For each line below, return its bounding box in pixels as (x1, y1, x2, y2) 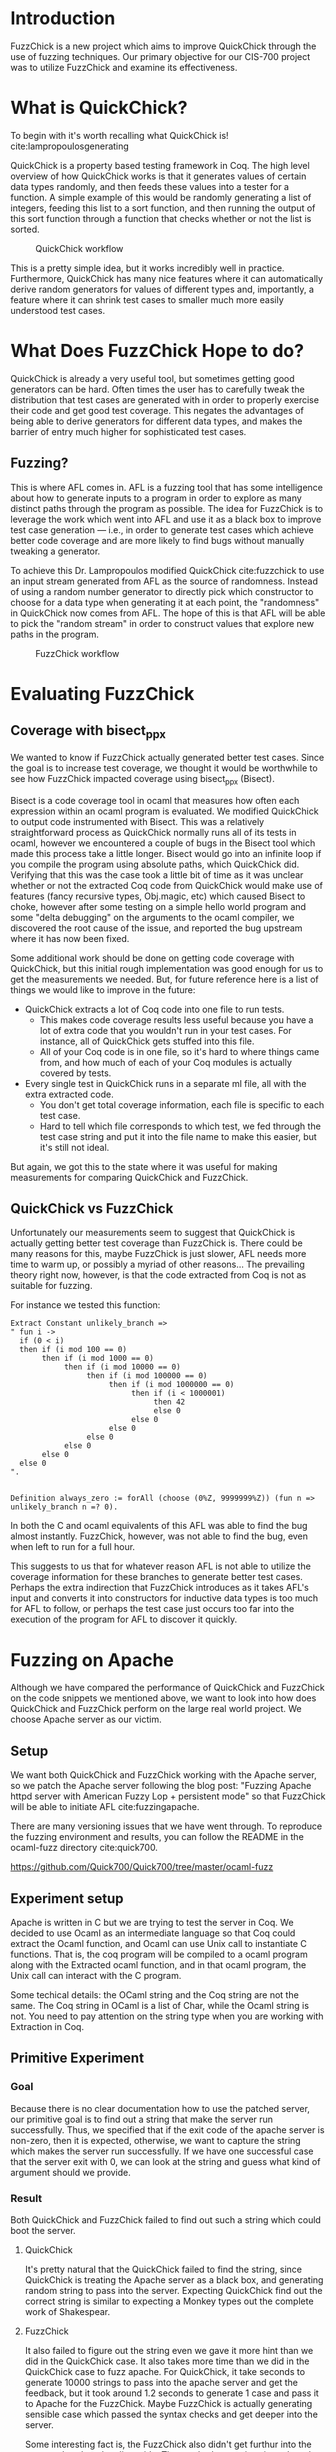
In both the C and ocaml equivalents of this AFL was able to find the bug (10, 1520, 308, 1532)
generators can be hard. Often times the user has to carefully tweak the (10, 383, 305, 395)
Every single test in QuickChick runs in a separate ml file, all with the (24, 1077, 307, 1089)
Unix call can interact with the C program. (10, 1969, 182, 1981)
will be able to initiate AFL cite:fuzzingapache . (10, 1801, 200, 1813)
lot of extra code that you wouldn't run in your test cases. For (39, 1024, 292, 1036)
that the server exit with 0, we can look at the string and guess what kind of (10, 2155, 321, 2167)
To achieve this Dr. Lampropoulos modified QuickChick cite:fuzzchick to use (10, 564, 325, 576)
